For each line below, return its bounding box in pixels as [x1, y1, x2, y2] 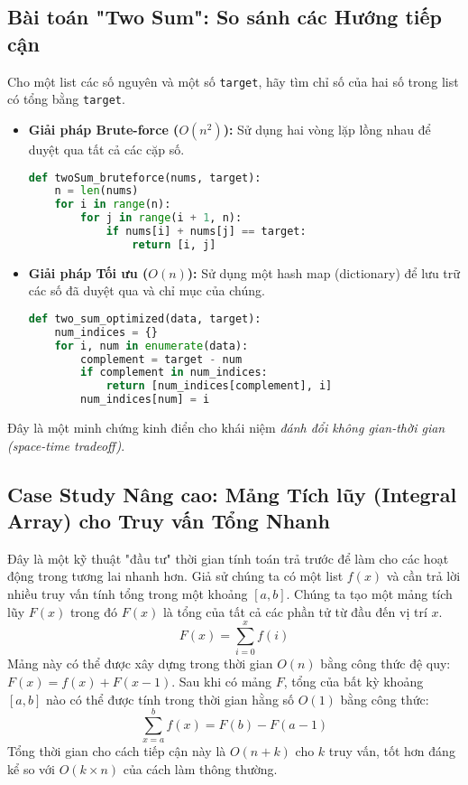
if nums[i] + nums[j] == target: [106, 225, 307, 238]
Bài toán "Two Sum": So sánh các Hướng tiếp [7, 3, 443, 31]
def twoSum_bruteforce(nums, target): [28, 171, 262, 184]
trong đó [69, 602, 118, 621]
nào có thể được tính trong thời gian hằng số [45, 689, 295, 708]
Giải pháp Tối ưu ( [28, 263, 149, 282]
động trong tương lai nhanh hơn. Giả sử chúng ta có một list [7, 566, 344, 585]
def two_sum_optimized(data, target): [28, 312, 262, 325]
